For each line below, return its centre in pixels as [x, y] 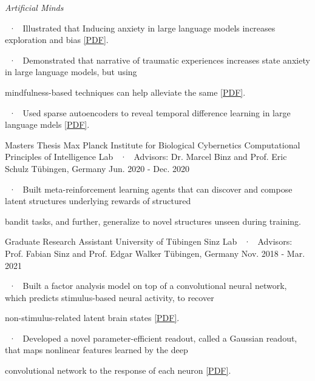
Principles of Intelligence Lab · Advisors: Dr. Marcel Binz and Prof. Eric [146, 157]
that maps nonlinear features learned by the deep [97, 350]
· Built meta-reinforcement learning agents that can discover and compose [151, 189]
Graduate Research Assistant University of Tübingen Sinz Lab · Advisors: [149, 241]
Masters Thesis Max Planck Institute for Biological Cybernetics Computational [153, 144]
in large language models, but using [71, 72]
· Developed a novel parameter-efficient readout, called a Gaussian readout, [153, 338]
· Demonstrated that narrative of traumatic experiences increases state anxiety [159, 60]
